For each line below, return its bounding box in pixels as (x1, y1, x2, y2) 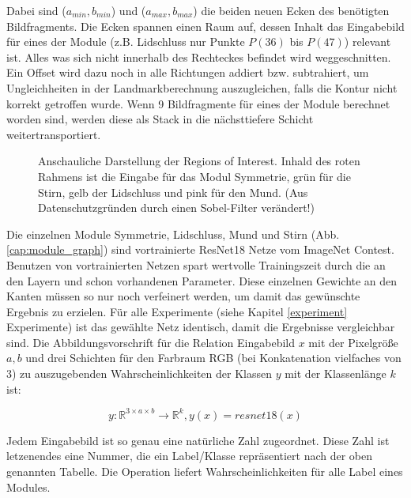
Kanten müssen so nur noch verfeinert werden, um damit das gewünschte (6, 288, 360, 304)
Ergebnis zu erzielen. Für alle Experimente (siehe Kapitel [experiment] (6, 303, 348, 319)
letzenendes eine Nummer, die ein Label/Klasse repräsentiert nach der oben (6, 447, 373, 464)
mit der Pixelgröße (308, 334, 398, 350)
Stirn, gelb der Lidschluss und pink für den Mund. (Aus (38, 183, 308, 200)
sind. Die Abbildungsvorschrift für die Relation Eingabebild (6, 334, 296, 350)
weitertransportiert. (6, 126, 101, 142)
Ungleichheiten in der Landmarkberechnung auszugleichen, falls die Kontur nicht (6, 79, 398, 96)
